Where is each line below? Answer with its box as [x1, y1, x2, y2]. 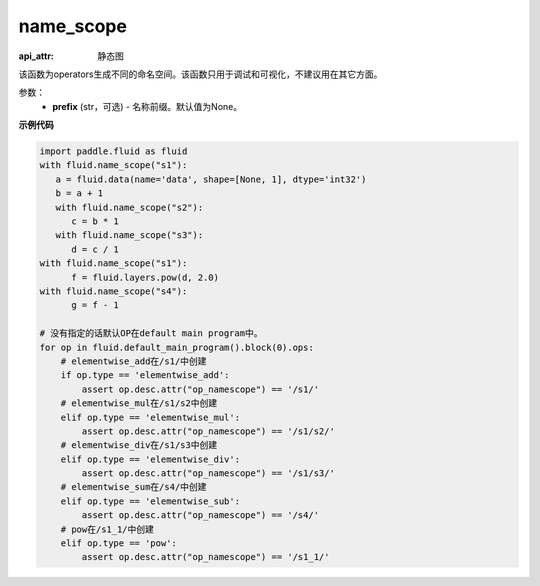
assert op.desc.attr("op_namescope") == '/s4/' [81, 510, 320, 521]
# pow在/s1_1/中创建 [60, 523, 155, 535]
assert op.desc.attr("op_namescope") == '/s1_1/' [81, 551, 330, 563]
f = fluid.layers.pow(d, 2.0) [71, 271, 220, 283]
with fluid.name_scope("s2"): [55, 201, 204, 213]
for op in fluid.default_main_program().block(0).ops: [39, 341, 314, 353]
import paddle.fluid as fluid [39, 146, 188, 157]
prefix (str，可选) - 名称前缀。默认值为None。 [52, 100, 243, 112]
